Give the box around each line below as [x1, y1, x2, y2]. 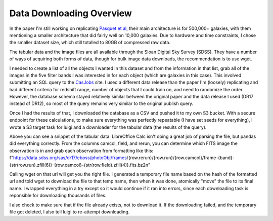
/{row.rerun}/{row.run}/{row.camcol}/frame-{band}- [126, 155, 235, 161]
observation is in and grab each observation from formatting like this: [9, 148, 154, 154]
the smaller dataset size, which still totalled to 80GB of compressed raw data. [9, 40, 171, 46]
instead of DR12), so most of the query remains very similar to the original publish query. [9, 100, 194, 106]
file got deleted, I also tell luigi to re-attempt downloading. [9, 208, 130, 215]
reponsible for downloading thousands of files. [9, 193, 107, 199]
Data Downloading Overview [9, 8, 132, 19]
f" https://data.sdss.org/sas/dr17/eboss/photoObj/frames [9, 155, 127, 161]
